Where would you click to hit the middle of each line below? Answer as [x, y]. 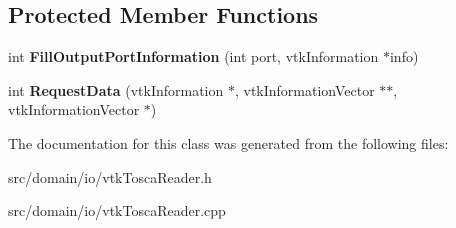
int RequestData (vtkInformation [116, 89]
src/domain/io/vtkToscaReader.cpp [117, 210]
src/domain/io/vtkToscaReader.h [110, 176]
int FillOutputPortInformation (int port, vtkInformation [193, 56]
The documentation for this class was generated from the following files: [228, 142]
